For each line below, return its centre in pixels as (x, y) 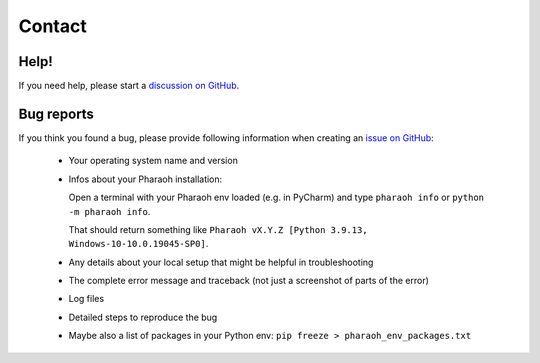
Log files (86, 299)
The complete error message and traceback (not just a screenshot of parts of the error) (249, 281)
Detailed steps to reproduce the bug (143, 317)
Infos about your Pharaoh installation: (145, 179)
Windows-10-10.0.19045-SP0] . (138, 244)
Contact (52, 26)
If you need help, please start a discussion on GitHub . (129, 86)
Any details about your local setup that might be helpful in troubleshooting (221, 262)
